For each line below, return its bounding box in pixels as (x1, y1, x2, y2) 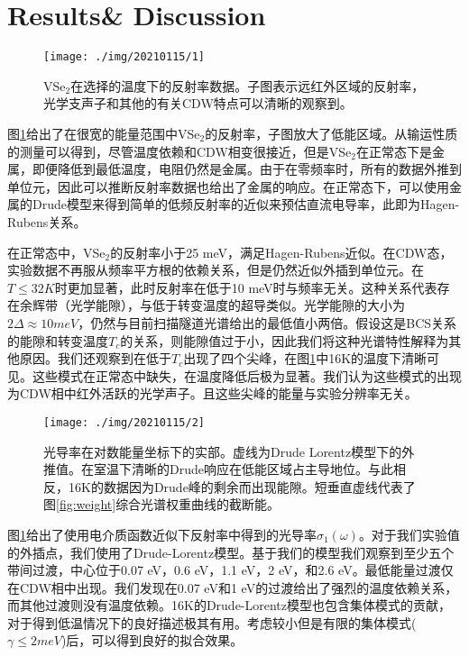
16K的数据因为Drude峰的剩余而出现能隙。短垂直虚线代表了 (68, 477, 416, 496)
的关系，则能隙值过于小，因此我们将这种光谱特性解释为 (120, 331, 449, 350)
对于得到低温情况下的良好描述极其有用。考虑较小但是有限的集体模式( (7, 613, 417, 632)
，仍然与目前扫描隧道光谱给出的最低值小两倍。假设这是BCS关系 (78, 313, 457, 332)
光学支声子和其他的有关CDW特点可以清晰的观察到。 (43, 94, 353, 113)
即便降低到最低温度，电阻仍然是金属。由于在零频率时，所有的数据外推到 (32, 159, 462, 178)
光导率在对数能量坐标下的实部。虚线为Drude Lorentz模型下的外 (43, 442, 415, 460)
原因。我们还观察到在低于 (19, 349, 171, 368)
